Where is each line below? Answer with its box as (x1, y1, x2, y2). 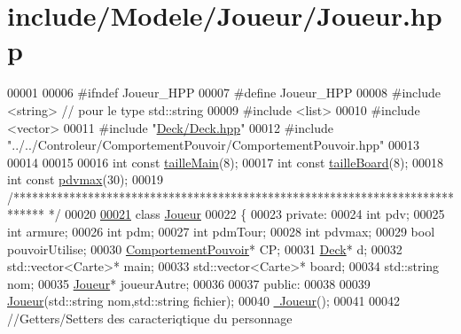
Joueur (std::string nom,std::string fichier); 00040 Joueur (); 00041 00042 (7, 291, 401, 310)
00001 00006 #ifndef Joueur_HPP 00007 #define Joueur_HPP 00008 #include (7, 83, 441, 102)
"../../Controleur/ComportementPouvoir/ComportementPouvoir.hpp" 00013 (7, 136, 420, 154)
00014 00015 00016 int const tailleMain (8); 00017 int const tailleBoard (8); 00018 (7, 152, 444, 171)
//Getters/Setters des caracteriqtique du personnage (7, 309, 293, 328)
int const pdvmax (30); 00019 (7, 170, 163, 189)
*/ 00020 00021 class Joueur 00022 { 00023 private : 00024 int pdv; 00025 (48, 205, 445, 223)
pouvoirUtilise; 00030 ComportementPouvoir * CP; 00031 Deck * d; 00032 (7, 239, 402, 258)
